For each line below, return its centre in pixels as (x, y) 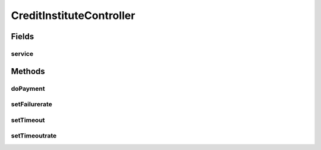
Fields (23, 36)
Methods (28, 71)
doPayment (28, 88)
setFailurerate (32, 104)
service (22, 53)
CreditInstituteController (73, 15)
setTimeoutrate (34, 136)
